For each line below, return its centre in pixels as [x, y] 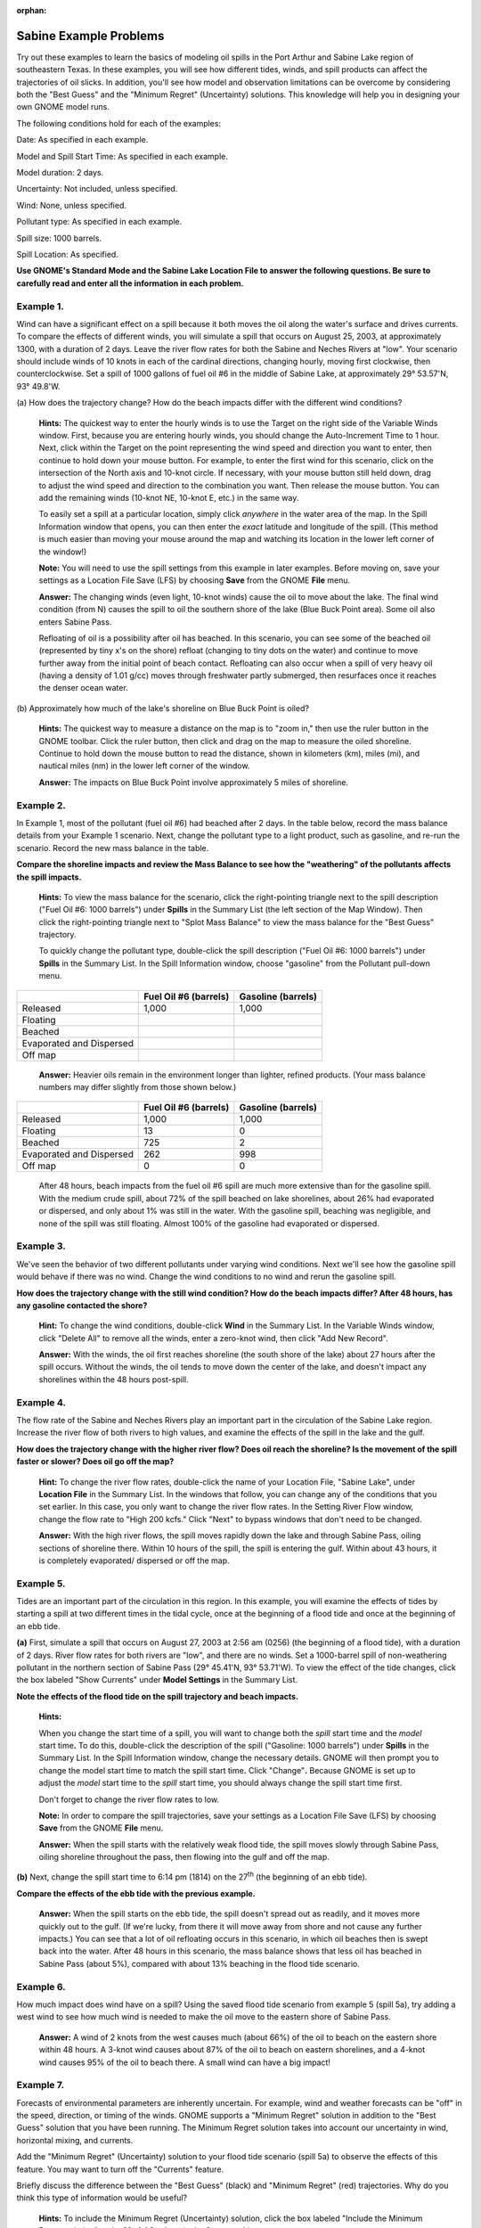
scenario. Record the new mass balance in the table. [113, 848]
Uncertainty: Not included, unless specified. [97, 189]
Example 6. [41, 1986]
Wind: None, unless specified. [72, 205]
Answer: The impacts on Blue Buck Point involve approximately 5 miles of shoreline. [194, 782]
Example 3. [41, 1246]
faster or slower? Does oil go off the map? [95, 1462]
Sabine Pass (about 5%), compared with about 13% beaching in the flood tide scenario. [199, 1963]
